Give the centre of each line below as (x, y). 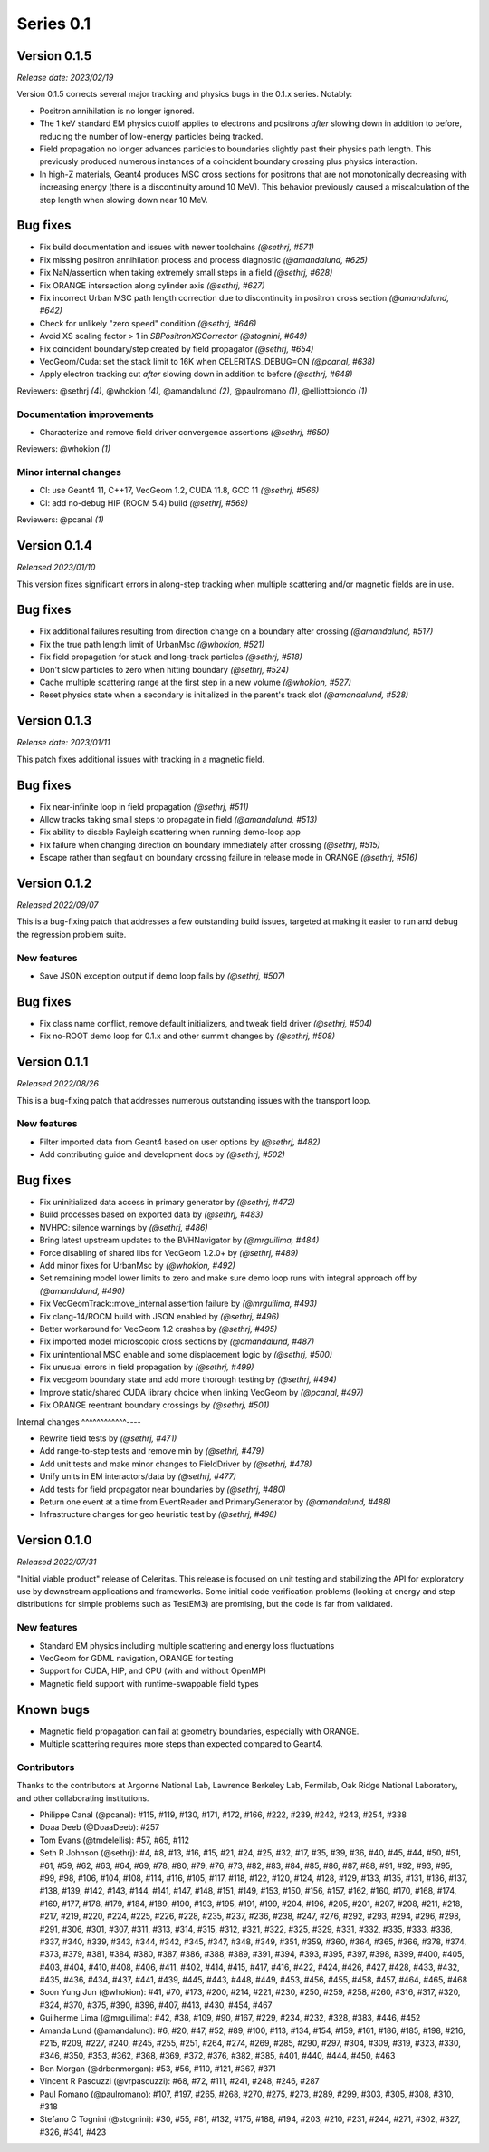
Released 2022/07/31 (57, 1562)
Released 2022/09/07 (58, 905)
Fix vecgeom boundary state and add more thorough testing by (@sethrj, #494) (188, 1379)
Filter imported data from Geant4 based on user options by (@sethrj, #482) (180, 1142)
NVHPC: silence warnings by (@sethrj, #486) (124, 1227)
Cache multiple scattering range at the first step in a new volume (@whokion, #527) (196, 682)
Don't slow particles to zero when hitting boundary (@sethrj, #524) (164, 669)
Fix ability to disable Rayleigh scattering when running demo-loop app (170, 832)
